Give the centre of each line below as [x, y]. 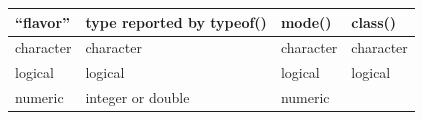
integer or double [137, 97]
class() [374, 21]
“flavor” [43, 21]
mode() [306, 21]
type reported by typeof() [176, 21]
